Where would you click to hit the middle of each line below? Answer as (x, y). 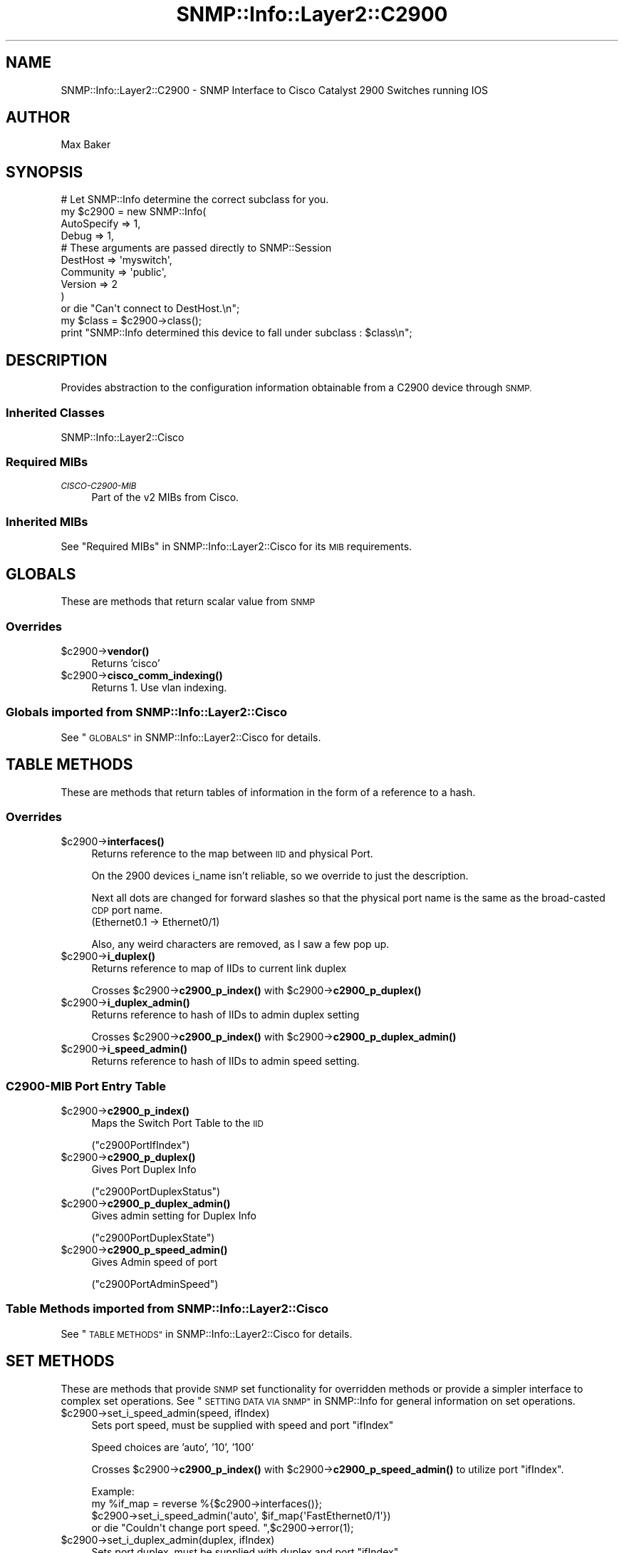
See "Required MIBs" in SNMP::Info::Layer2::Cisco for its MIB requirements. (236, 547)
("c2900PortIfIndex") (141, 1145)
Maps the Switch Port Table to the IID (177, 1123)
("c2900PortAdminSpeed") (155, 1284)
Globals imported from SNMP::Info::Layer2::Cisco (147, 712)
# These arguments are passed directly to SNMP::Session (196, 248)
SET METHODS (60, 1361)
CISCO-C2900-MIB (99, 486)
